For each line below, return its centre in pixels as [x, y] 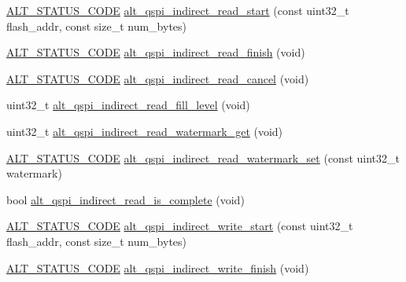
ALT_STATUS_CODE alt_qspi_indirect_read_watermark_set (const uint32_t [203, 157]
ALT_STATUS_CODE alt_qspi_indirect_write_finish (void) [158, 267]
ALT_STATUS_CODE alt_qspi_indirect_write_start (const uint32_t [180, 226]
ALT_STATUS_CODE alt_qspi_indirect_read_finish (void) [156, 52]
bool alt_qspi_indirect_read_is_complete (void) [125, 199]
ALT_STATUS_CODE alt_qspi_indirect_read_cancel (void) [158, 78]
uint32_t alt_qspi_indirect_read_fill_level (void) [128, 105]
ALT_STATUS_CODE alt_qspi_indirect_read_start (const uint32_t [178, 10]
